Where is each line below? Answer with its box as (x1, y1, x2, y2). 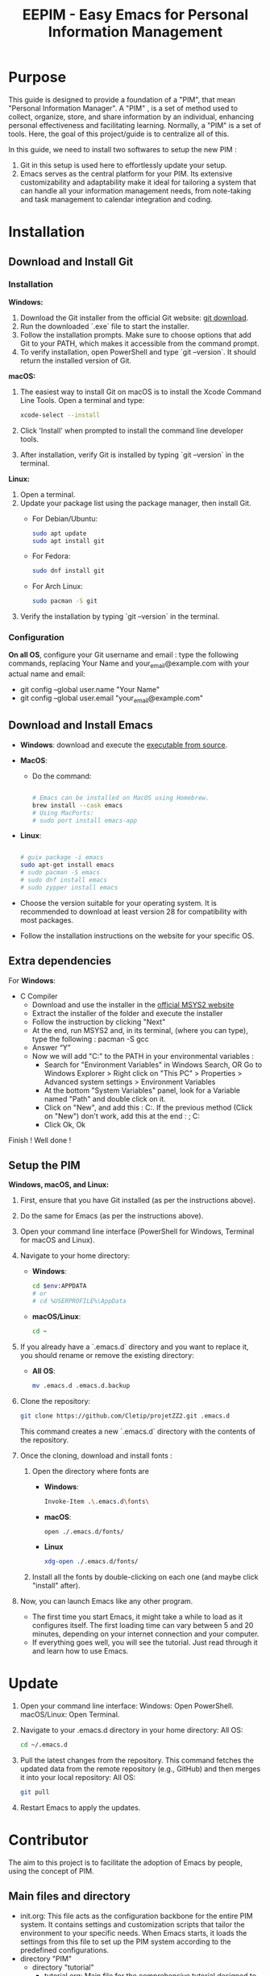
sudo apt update (31, 529, 87, 538)
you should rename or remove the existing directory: (19, 1350, 195, 1360)
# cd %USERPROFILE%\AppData (31, 1297, 127, 1306)
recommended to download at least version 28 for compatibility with (19, 907, 247, 916)
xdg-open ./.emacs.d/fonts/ (44, 1558, 139, 1566)
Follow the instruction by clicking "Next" (31, 1017, 166, 1027)
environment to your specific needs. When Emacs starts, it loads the (19, 1928, 247, 1937)
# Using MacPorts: (31, 808, 94, 817)
